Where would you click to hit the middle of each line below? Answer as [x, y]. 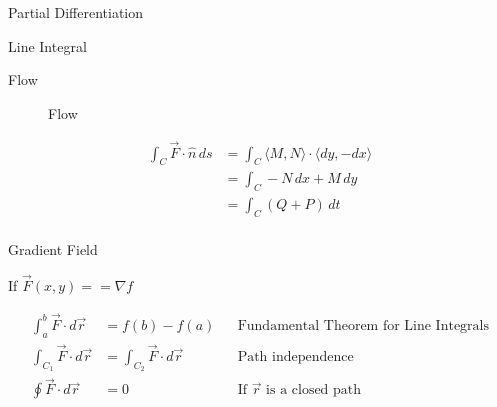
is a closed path [314, 390]
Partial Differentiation [76, 12]
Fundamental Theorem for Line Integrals [363, 325]
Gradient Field [53, 249]
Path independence [295, 356]
